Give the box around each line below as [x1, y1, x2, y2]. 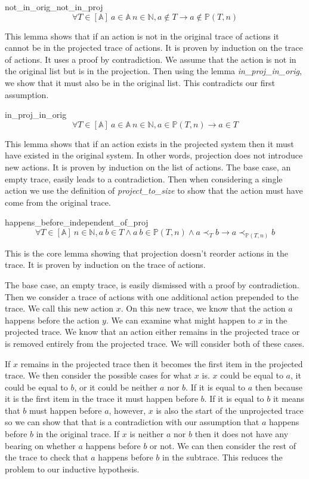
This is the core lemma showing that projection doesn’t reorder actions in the [5, 246, 289, 259]
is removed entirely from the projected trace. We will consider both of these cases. [5, 337, 305, 349]
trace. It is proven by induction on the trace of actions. [5, 258, 206, 271]
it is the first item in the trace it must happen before [5, 392, 198, 405]
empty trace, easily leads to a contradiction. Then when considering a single [5, 172, 283, 185]
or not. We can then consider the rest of [150, 439, 296, 451]
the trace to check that [5, 451, 88, 463]
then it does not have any [194, 428, 289, 440]
